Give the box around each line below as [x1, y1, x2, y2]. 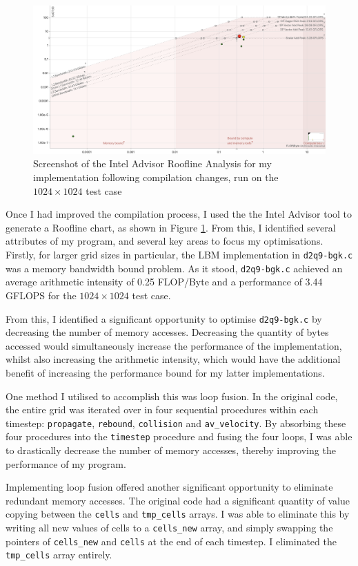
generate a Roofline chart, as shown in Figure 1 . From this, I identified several [6, 220, 336, 234]
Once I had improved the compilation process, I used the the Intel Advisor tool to [6, 207, 352, 221]
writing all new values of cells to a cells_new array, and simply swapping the [6, 520, 333, 535]
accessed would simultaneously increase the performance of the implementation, [6, 338, 342, 352]
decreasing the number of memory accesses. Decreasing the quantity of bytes [6, 325, 329, 339]
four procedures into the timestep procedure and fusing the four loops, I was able [6, 429, 352, 444]
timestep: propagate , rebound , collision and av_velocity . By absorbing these [6, 415, 346, 430]
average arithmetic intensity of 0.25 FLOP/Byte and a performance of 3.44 [6, 274, 323, 289]
